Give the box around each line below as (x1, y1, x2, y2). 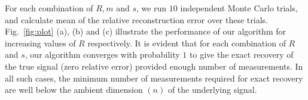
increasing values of (5, 36, 76, 49)
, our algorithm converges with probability (25, 48, 180, 61)
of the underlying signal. (167, 83, 257, 96)
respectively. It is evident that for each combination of (87, 36, 286, 49)
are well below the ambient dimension (5, 83, 143, 96)
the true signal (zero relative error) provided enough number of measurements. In (5, 60, 303, 72)
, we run (136, 2, 167, 14)
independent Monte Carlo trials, (180, 2, 298, 14)
